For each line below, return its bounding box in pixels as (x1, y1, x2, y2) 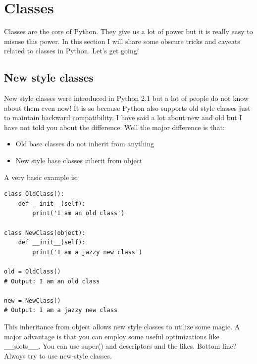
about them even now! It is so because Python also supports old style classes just (4, 102, 251, 113)
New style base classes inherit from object (15, 155, 143, 166)
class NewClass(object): (4, 229, 86, 236)
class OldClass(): (4, 190, 64, 198)
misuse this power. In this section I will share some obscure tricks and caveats (4, 36, 240, 46)
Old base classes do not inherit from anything (15, 138, 154, 149)
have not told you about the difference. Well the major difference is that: (4, 122, 225, 132)
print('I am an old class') (32, 210, 125, 217)
